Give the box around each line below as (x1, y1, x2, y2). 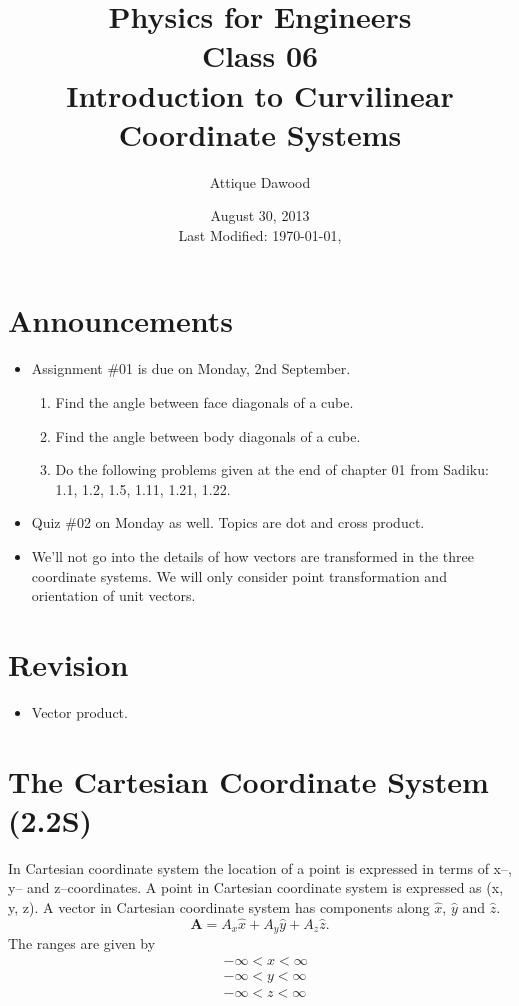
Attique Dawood (209, 171, 311, 192)
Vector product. (31, 701, 128, 722)
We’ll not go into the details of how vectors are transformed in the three (31, 545, 474, 566)
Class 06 (201, 35, 319, 76)
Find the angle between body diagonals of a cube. (55, 425, 361, 446)
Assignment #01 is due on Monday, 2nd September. (31, 358, 351, 379)
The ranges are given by (8, 933, 156, 954)
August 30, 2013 (210, 205, 310, 226)
